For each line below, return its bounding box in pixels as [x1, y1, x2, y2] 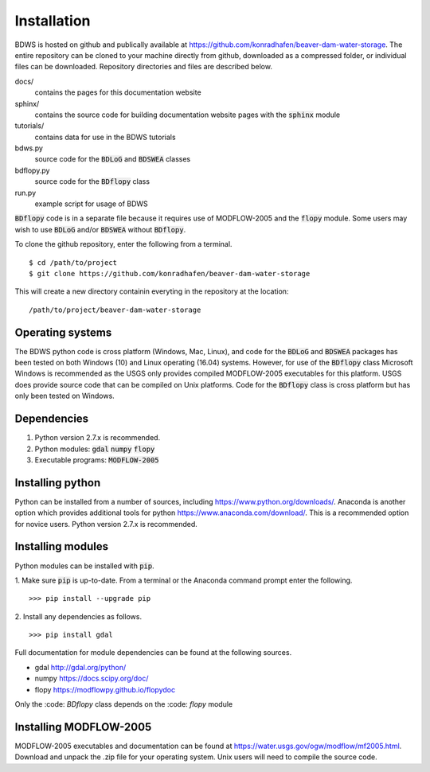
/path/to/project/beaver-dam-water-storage [29, 305, 201, 314]
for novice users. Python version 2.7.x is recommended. [14, 519, 198, 528]
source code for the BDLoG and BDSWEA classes [34, 154, 191, 164]
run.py [14, 188, 37, 197]
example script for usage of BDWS [34, 199, 149, 209]
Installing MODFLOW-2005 [14, 720, 152, 734]
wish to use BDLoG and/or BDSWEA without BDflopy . [14, 224, 186, 234]
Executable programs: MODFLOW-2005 [34, 454, 159, 465]
